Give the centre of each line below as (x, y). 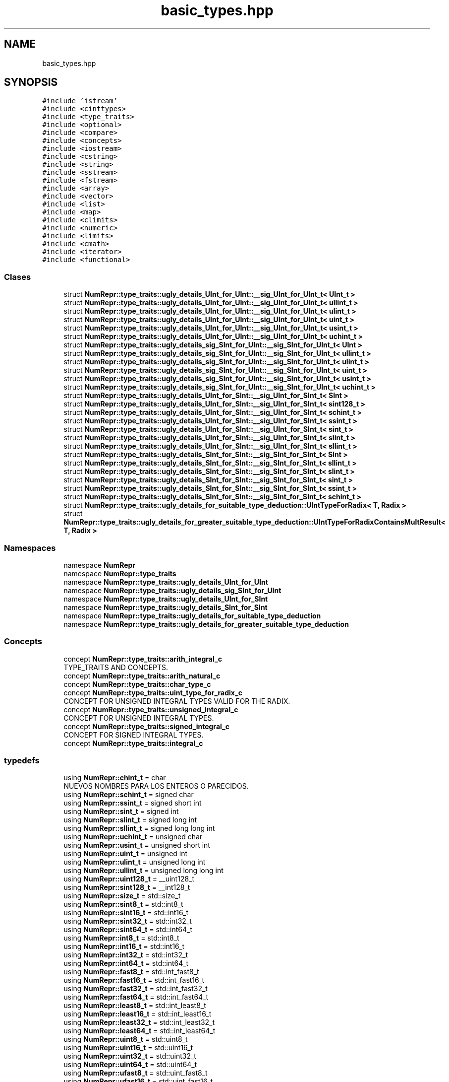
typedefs (22, 761)
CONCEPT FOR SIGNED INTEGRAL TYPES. (134, 735)
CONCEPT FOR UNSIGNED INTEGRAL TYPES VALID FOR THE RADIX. (177, 701)
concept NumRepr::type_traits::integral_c (133, 743)
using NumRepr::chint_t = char (115, 778)
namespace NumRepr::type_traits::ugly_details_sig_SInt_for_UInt (172, 590)
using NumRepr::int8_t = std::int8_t (121, 938)
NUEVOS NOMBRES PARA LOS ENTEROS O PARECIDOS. (156, 786)
